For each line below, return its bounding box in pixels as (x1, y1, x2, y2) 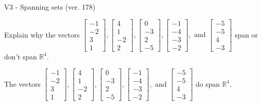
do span (195, 78, 220, 89)
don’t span (4, 51, 37, 61)
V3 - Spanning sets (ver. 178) (4, 2, 96, 12)
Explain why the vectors (4, 29, 80, 40)
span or (235, 29, 258, 40)
